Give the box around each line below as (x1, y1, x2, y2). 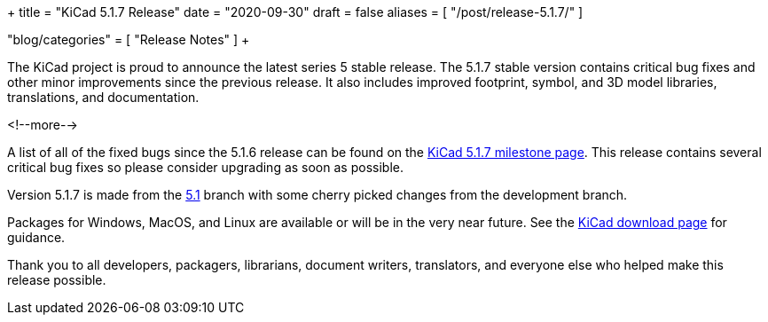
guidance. (7, 230, 66, 245)
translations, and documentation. (7, 90, 200, 105)
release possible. (7, 272, 106, 287)
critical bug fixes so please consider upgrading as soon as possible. (7, 160, 404, 175)
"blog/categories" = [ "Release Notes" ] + (7, 32, 250, 47)
